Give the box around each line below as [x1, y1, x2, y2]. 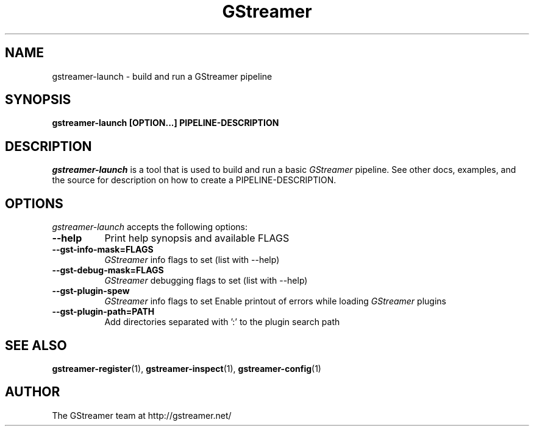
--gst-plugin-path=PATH [52, 306, 155, 317]
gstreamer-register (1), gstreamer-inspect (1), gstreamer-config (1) [52, 363, 321, 374]
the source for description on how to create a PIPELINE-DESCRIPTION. [52, 175, 336, 186]
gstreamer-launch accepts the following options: [52, 222, 247, 233]
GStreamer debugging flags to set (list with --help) [104, 275, 308, 286]
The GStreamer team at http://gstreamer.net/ [52, 410, 232, 421]
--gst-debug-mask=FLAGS [52, 265, 164, 276]
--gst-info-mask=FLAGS [52, 244, 154, 255]
